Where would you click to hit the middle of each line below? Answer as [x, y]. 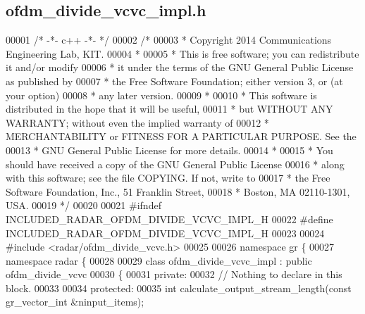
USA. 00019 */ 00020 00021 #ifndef [83, 205]
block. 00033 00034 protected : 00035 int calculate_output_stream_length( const [179, 288]
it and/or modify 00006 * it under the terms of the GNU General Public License [180, 67]
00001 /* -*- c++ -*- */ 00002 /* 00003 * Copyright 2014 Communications [169, 40]
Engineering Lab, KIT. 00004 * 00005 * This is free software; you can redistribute [182, 53]
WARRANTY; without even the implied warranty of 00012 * [137, 122]
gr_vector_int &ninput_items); [75, 302]
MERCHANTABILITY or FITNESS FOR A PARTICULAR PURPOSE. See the [181, 136]
